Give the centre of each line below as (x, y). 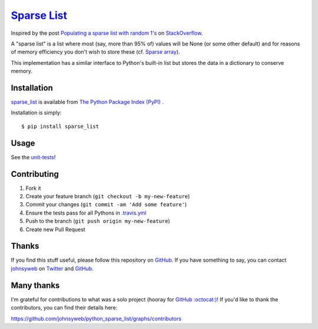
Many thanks (35, 285)
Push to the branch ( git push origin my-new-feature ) (98, 221)
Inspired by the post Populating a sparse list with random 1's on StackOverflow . (107, 33)
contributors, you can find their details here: (64, 308)
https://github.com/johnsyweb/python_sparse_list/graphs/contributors (96, 318)
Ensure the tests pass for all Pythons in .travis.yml (86, 213)
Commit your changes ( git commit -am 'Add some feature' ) (106, 205)
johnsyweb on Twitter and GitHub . (52, 268)
